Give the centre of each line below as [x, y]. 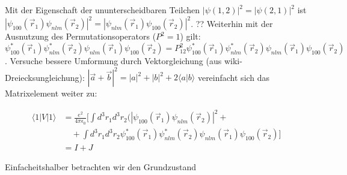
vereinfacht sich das [234, 77]
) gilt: [190, 36]
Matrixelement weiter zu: [51, 93]
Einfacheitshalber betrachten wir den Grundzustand [100, 167]
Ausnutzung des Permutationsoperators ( [81, 36]
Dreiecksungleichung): [45, 77]
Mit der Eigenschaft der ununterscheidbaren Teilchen [103, 10]
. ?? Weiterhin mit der [232, 23]
